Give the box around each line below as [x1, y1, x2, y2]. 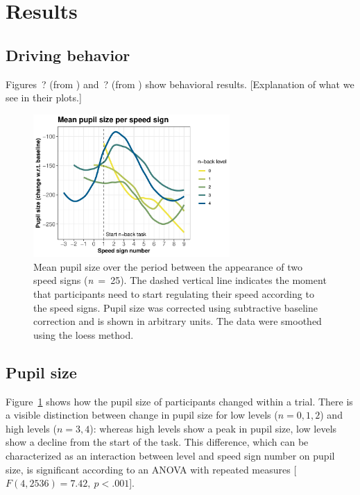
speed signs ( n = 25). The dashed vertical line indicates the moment [33, 273, 327, 287]
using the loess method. [33, 327, 134, 342]
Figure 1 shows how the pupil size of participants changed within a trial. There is [6, 394, 353, 408]
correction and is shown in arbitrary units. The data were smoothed [33, 314, 322, 328]
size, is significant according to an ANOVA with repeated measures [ [6, 462, 297, 476]
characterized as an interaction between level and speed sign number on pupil [6, 448, 335, 462]
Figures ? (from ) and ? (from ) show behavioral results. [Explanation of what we [6, 76, 354, 91]
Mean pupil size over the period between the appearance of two [33, 259, 302, 274]
